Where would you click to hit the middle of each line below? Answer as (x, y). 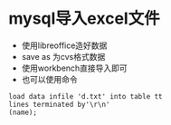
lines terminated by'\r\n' (59, 104)
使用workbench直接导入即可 (74, 68)
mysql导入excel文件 (84, 19)
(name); (23, 112)
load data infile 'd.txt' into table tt (86, 96)
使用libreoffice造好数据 (64, 45)
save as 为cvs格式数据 (63, 56)
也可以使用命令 (49, 79)
